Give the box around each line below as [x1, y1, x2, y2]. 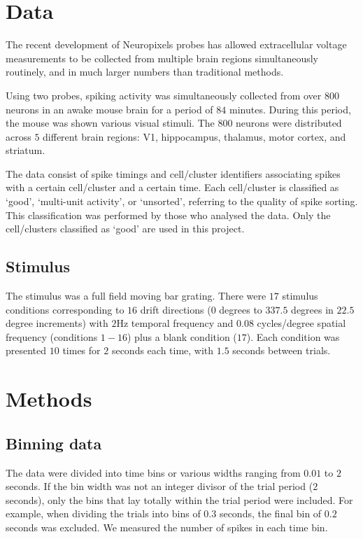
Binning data [6, 432, 102, 454]
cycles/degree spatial [257, 316, 346, 330]
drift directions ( [140, 302, 211, 316]
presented [6, 343, 47, 358]
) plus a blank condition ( [127, 329, 237, 344]
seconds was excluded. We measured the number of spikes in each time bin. [6, 519, 328, 534]
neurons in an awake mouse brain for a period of [6, 101, 213, 116]
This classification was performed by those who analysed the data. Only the [6, 207, 331, 222]
